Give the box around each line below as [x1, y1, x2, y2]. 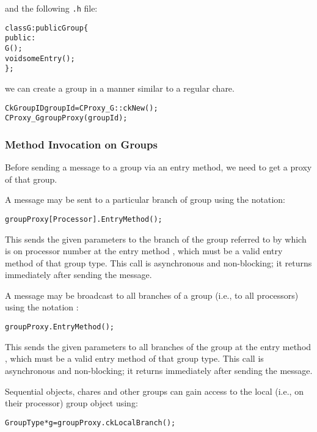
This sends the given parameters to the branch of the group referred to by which [5, 232, 307, 245]
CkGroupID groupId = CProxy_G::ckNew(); [5, 103, 158, 112]
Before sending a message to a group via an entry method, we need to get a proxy [5, 161, 312, 174]
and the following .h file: [5, 2, 98, 14]
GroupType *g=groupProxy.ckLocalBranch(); [5, 418, 176, 427]
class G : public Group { [5, 23, 89, 32]
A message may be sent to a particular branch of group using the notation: [5, 193, 285, 206]
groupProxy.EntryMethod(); [5, 323, 114, 332]
